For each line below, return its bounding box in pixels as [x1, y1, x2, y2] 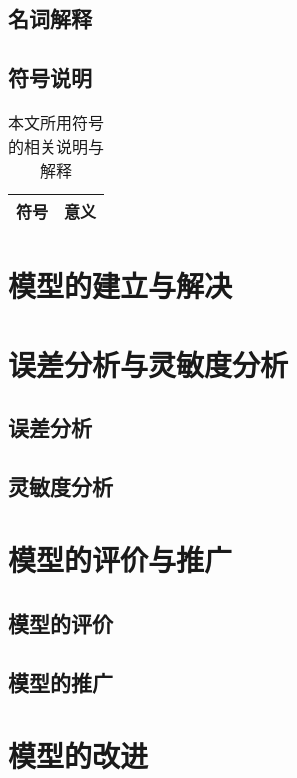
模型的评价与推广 [8, 539, 233, 580]
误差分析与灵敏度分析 [8, 343, 289, 384]
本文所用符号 [8, 110, 105, 134]
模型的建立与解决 [8, 265, 233, 306]
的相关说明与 [8, 134, 105, 158]
